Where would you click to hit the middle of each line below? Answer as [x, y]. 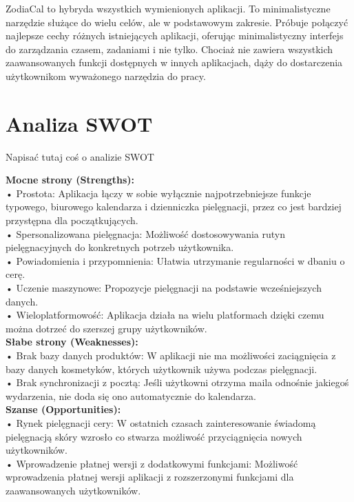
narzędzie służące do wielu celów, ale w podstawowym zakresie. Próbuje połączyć [177, 22]
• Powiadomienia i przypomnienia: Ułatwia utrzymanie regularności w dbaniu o [175, 260]
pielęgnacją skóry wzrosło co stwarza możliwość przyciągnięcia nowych [154, 436]
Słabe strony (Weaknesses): [72, 342]
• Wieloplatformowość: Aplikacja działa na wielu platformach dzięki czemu [165, 315]
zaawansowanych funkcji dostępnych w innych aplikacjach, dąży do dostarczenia [174, 62]
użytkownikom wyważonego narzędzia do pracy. [106, 76]
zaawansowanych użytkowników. [73, 490]
